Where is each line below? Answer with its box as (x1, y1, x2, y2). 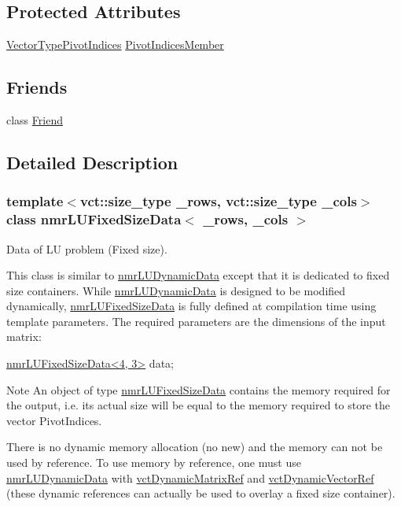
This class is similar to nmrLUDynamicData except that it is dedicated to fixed (6, 267, 390, 283)
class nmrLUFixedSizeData (6, 209, 182, 229)
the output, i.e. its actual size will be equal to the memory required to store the (6, 397, 391, 413)
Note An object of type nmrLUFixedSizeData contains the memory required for (6, 381, 391, 398)
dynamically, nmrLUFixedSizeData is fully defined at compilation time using (6, 298, 377, 314)
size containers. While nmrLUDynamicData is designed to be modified (6, 282, 346, 298)
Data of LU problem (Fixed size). (6, 240, 167, 257)
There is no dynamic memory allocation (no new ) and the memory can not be (6, 439, 383, 455)
